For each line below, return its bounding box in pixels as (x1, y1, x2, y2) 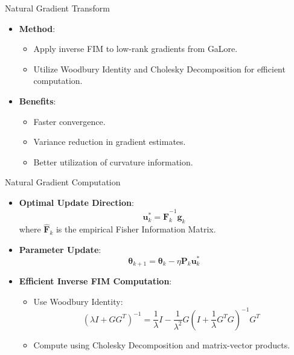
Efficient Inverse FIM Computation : (19, 274, 172, 287)
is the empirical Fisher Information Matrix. (56, 223, 216, 235)
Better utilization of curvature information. (33, 155, 193, 168)
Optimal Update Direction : (19, 196, 134, 208)
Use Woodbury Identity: (33, 295, 123, 307)
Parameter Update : (19, 243, 101, 255)
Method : (19, 22, 56, 34)
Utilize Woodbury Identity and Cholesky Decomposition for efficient (33, 62, 286, 75)
